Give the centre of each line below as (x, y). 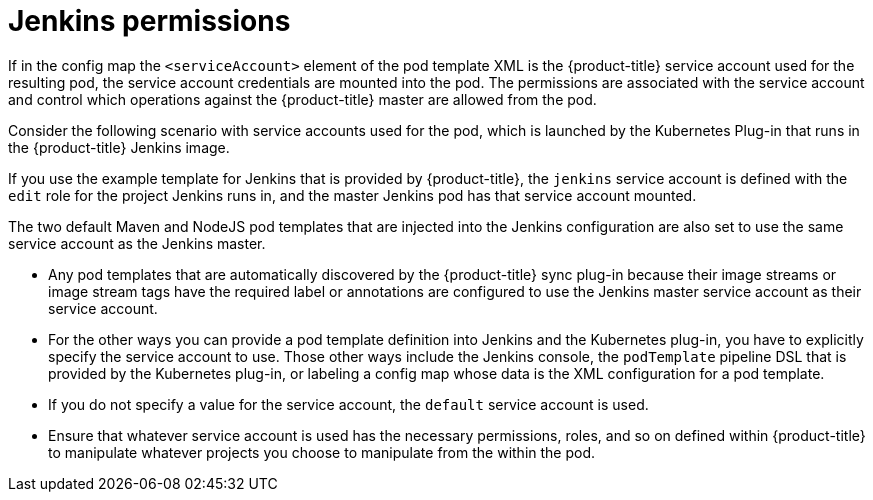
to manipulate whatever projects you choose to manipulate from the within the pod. (322, 452)
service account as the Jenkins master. (137, 243)
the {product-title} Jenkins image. (119, 147)
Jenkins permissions (149, 21)
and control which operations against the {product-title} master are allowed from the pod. (302, 99)
